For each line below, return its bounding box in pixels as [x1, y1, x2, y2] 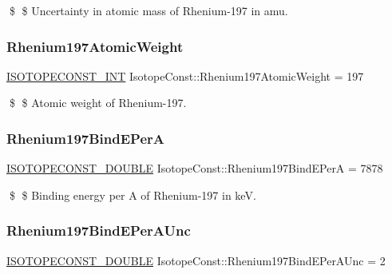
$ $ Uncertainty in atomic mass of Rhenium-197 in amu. [9, 2, 288, 18]
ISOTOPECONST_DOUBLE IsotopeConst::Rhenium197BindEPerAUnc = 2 [6, 252, 386, 268]
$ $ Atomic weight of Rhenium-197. [9, 94, 187, 111]
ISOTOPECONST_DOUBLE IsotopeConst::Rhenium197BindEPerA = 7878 [6, 160, 383, 177]
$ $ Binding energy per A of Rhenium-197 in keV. [9, 186, 256, 203]
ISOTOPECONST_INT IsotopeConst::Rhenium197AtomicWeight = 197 [6, 67, 364, 84]
